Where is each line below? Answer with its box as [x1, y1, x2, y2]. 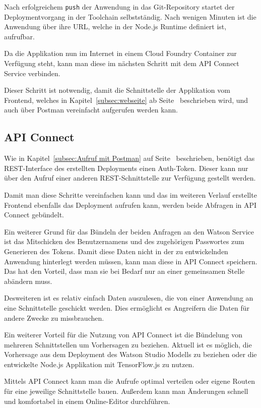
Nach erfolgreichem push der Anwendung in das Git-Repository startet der [4, 2, 235, 12]
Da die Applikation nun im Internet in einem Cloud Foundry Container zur [4, 48, 237, 59]
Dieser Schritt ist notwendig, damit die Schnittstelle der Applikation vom [4, 85, 230, 95]
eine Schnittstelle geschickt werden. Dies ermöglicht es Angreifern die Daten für [4, 302, 249, 313]
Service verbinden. [4, 68, 60, 78]
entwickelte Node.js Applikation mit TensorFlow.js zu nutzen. [4, 359, 194, 369]
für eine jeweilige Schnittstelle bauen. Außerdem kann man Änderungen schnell [4, 386, 248, 396]
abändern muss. [4, 275, 52, 286]
